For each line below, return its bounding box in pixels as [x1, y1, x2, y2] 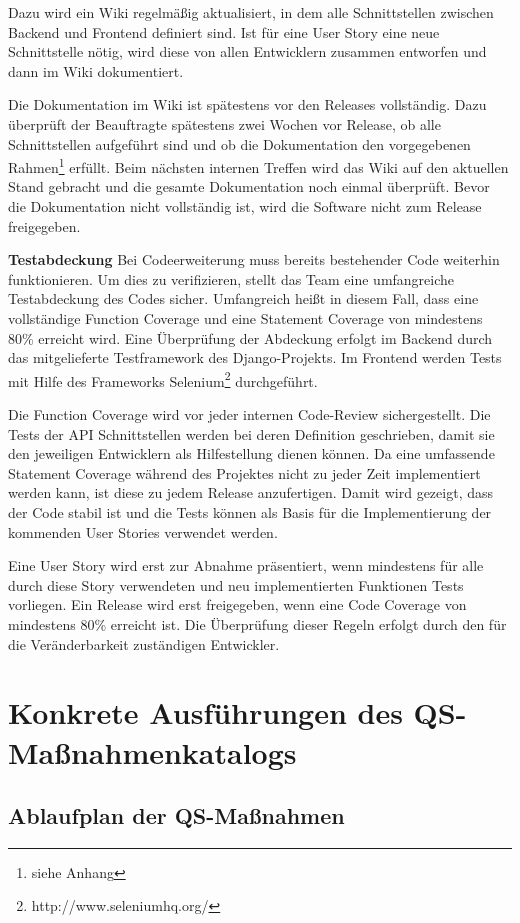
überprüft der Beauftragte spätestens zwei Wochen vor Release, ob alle [8, 113, 441, 134]
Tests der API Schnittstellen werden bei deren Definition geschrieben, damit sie [8, 423, 495, 444]
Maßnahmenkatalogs [8, 731, 297, 772]
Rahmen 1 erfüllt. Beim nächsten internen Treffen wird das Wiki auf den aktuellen [8, 154, 509, 177]
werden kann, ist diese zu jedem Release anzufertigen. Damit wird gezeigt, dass [8, 482, 493, 503]
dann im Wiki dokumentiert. [8, 60, 184, 81]
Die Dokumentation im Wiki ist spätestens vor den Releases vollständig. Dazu [8, 94, 487, 115]
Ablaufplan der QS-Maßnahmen [8, 800, 345, 831]
